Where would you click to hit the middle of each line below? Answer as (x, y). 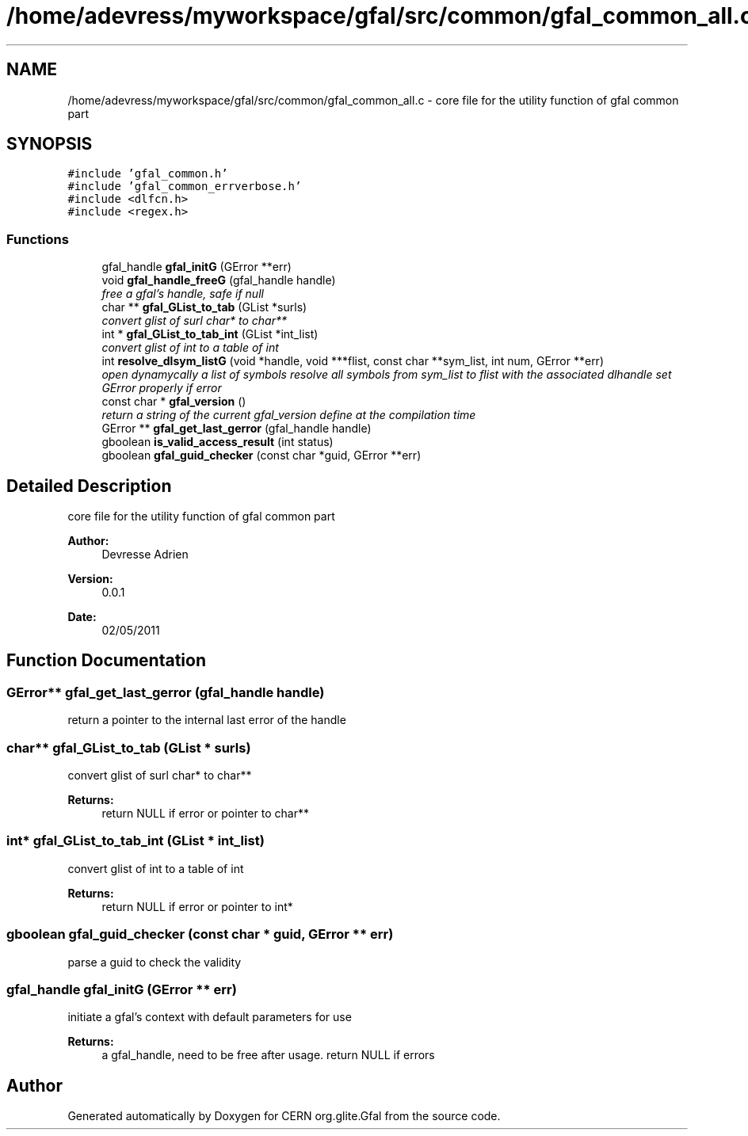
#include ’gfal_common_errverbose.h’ (185, 187)
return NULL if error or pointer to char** (205, 813)
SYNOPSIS (50, 144)
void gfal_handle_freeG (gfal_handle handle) (219, 280)
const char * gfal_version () (174, 402)
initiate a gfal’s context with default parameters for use (210, 1017)
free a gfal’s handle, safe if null (183, 294)
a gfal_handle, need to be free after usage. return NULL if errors (268, 1055)
